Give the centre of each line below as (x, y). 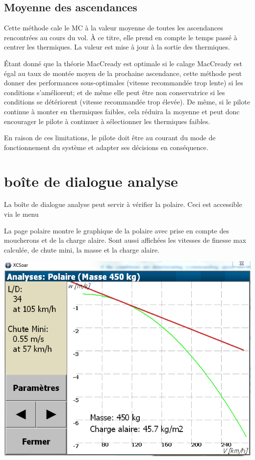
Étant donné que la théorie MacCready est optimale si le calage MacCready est (123, 63)
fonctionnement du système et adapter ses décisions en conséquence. (106, 147)
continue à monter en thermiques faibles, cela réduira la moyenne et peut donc (122, 111)
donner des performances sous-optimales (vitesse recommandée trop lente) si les (124, 83)
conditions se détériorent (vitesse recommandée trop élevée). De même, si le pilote (127, 102)
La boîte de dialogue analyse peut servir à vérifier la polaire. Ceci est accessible (123, 204)
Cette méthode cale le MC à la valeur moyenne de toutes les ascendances (114, 28)
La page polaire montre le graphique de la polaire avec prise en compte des (117, 230)
